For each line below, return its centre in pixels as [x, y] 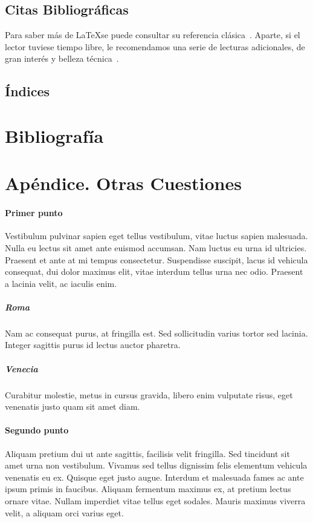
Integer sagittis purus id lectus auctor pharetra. [93, 345]
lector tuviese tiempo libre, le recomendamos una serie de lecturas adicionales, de [155, 46]
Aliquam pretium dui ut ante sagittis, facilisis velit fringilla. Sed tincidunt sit [147, 453]
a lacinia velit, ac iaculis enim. [61, 283]
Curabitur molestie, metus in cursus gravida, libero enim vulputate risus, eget [149, 394]
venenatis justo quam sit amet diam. [73, 406]
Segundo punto [37, 430]
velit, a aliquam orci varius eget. [64, 512]
